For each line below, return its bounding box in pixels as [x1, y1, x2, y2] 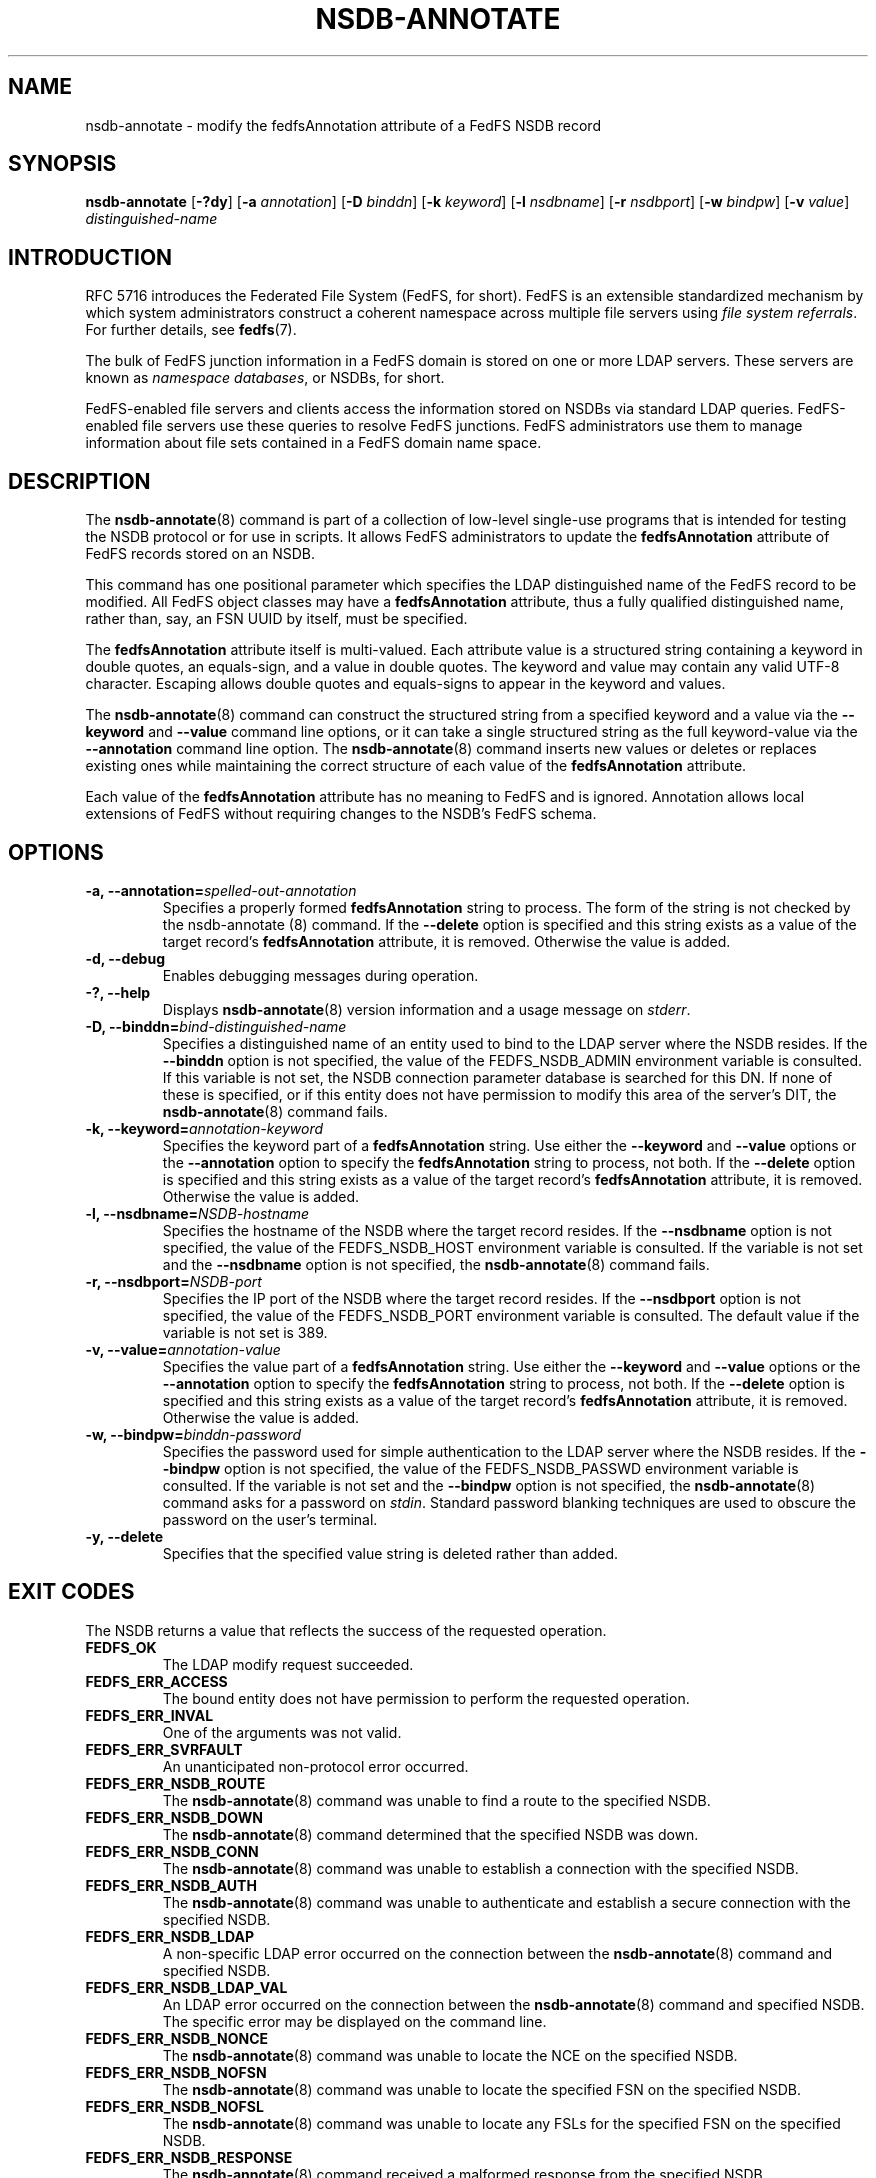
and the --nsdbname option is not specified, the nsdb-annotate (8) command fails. [162, 1255, 710, 1273]
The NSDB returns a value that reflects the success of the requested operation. [85, 1621, 607, 1639]
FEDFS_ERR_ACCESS [85, 1672, 228, 1690]
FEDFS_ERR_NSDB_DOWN [85, 1808, 263, 1826]
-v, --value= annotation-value [85, 1340, 281, 1358]
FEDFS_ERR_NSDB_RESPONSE [85, 2148, 293, 2166]
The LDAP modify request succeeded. [162, 1655, 414, 1673]
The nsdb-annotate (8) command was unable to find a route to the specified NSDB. [162, 1791, 711, 1809]
